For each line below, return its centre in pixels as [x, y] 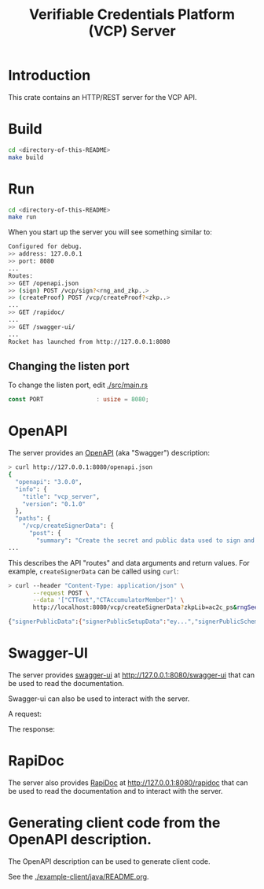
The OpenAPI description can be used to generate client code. [109, 861]
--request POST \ [61, 593]
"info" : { [31, 489]
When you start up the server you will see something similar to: [110, 232]
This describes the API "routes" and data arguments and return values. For [129, 563]
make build [26, 157]
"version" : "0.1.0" [54, 504]
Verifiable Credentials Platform [132, 15]
